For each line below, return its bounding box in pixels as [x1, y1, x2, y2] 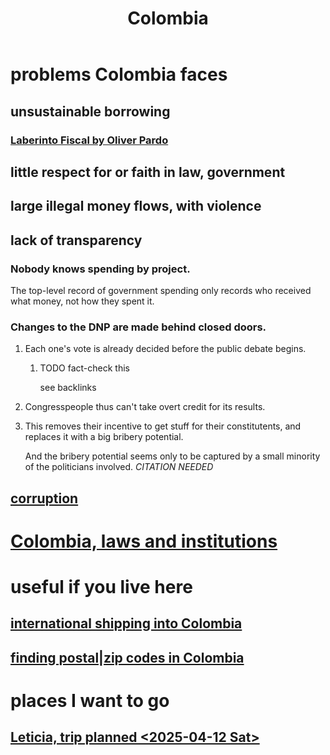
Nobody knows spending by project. [10, 262, 191, 276]
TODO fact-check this [39, 362, 130, 374]
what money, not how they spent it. [10, 295, 155, 307]
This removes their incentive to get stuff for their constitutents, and [24, 420, 302, 432]
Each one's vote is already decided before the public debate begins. [24, 343, 307, 355]
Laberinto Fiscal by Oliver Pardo [10, 133, 169, 147]
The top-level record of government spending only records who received [10, 284, 312, 296]
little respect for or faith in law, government [10, 163, 286, 181]
